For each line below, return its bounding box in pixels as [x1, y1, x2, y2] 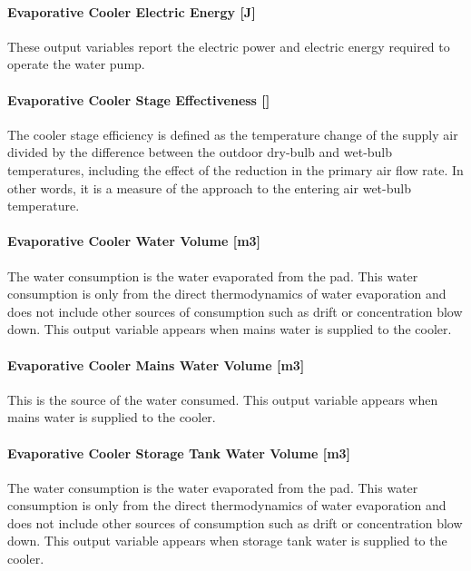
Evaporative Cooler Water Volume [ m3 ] [7, 231, 261, 251]
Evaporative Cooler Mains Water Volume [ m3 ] [7, 355, 305, 374]
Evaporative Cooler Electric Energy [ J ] [7, 2, 256, 21]
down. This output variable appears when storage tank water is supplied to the [7, 531, 447, 550]
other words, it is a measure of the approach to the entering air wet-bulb [7, 178, 411, 197]
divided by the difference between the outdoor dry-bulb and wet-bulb [7, 143, 393, 162]
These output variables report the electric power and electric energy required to [7, 36, 450, 55]
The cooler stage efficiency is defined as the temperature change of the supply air [7, 124, 458, 143]
